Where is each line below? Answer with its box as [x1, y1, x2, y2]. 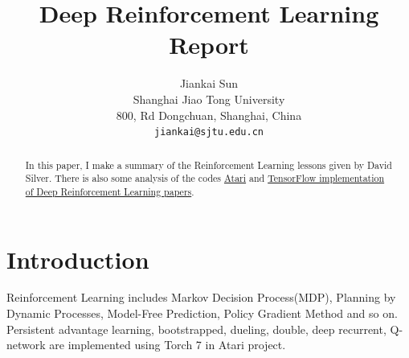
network [6, 336, 46, 353]
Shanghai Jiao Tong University [133, 90, 285, 107]
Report [169, 28, 249, 61]
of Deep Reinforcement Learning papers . [25, 184, 194, 198]
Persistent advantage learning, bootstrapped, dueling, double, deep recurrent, [6, 320, 387, 337]
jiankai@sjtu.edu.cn [153, 126, 264, 138]
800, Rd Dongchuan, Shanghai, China [116, 106, 302, 123]
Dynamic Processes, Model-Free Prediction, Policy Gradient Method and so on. [6, 305, 398, 322]
